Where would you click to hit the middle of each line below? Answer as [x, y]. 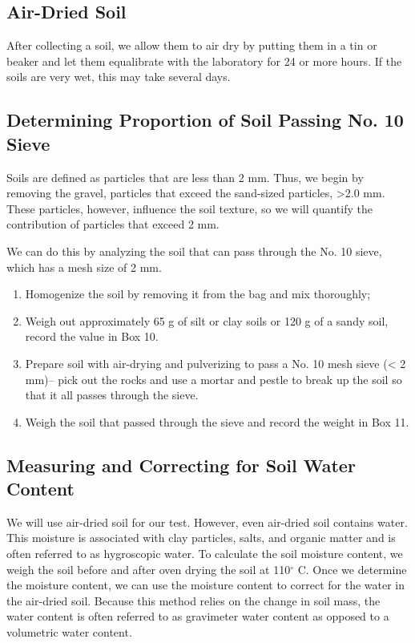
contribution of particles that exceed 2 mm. [113, 224]
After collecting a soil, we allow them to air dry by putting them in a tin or [192, 45]
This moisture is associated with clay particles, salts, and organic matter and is [201, 538]
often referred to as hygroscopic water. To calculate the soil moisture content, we [205, 554]
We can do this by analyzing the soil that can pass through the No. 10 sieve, [194, 251]
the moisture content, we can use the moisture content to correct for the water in [205, 585]
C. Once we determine [352, 569]
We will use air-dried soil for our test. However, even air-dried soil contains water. [207, 522]
